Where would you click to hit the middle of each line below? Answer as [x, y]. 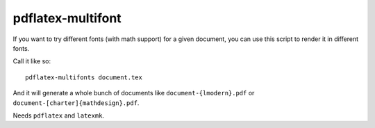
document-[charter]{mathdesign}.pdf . [76, 103]
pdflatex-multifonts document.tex [84, 77]
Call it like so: [32, 61]
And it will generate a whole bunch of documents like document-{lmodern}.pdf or [134, 93]
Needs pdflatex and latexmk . [58, 115]
